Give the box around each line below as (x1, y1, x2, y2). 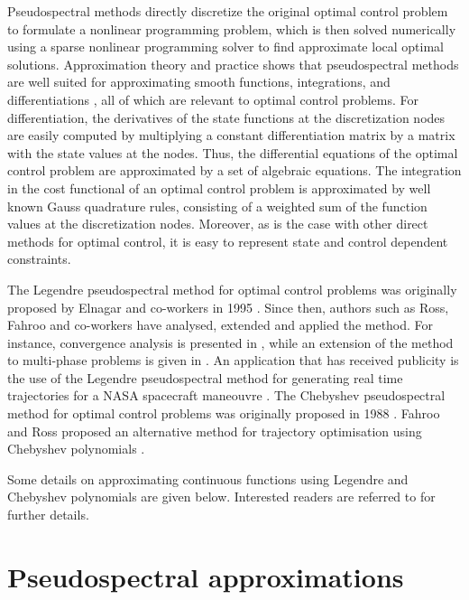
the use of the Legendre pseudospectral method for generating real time (7, 368, 403, 387)
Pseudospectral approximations (7, 558, 404, 595)
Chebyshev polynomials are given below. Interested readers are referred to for (7, 487, 436, 506)
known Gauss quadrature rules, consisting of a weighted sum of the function (7, 196, 428, 215)
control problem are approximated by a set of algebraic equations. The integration (7, 161, 462, 180)
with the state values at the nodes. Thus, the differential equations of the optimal (7, 143, 458, 162)
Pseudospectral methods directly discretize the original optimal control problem (7, 2, 448, 20)
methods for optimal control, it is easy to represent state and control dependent (7, 231, 448, 250)
